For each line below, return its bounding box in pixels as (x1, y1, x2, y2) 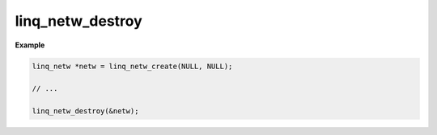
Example (15, 40, 45, 50)
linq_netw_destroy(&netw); (32, 107, 139, 116)
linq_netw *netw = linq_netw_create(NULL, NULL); (32, 61, 233, 71)
